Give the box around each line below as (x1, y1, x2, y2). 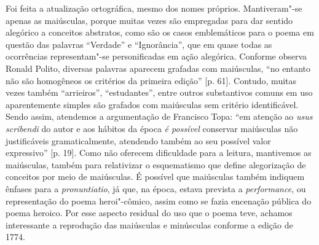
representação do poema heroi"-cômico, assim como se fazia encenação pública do (6, 194, 312, 207)
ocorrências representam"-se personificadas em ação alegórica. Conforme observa (6, 50, 307, 63)
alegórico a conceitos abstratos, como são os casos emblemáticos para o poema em (6, 26, 314, 39)
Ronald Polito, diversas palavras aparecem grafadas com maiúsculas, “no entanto (6, 61, 311, 74)
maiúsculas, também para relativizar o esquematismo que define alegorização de (6, 158, 306, 171)
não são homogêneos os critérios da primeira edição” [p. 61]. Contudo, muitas (6, 74, 297, 87)
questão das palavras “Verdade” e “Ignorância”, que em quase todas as (6, 37, 272, 50)
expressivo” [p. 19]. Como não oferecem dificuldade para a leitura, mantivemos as (6, 146, 312, 159)
